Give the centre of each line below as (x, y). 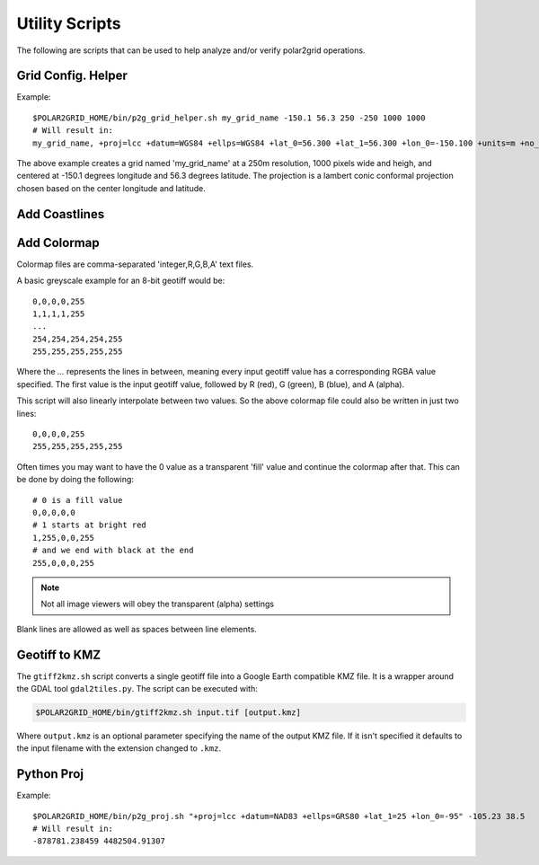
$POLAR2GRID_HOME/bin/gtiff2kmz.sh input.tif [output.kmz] (168, 712)
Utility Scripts (69, 23)
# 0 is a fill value (78, 500)
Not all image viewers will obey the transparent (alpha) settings (157, 604)
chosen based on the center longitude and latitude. (111, 188)
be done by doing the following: (75, 480)
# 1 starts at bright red (90, 525)
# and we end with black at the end (113, 551)
